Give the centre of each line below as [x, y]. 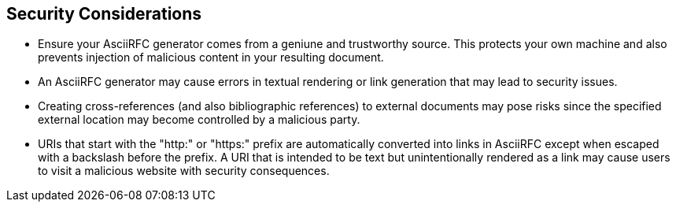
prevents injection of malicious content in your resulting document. [211, 58]
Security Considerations [104, 14]
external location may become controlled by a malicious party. [199, 120]
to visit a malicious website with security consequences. [184, 171]
